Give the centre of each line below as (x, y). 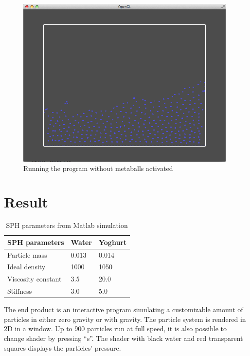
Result (26, 202)
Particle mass (27, 254)
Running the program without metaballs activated (98, 168)
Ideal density (27, 267)
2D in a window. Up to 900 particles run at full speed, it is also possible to (116, 328)
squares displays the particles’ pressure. (62, 347)
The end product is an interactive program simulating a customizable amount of (124, 309)
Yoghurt (113, 242)
